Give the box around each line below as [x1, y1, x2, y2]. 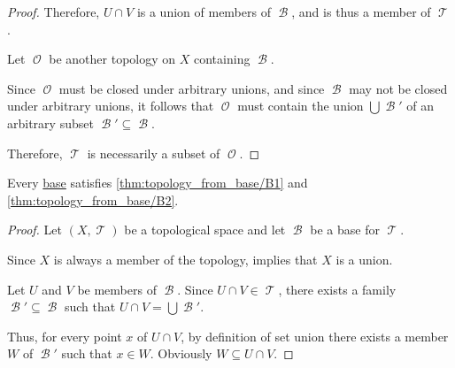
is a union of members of [136, 3, 271, 20]
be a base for [310, 220, 380, 239]
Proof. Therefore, [7, 3, 100, 20]
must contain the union [237, 96, 364, 115]
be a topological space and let [124, 220, 286, 239]
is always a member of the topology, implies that [53, 249, 318, 268]
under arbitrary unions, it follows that [7, 96, 214, 115]
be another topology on [49, 50, 176, 68]
